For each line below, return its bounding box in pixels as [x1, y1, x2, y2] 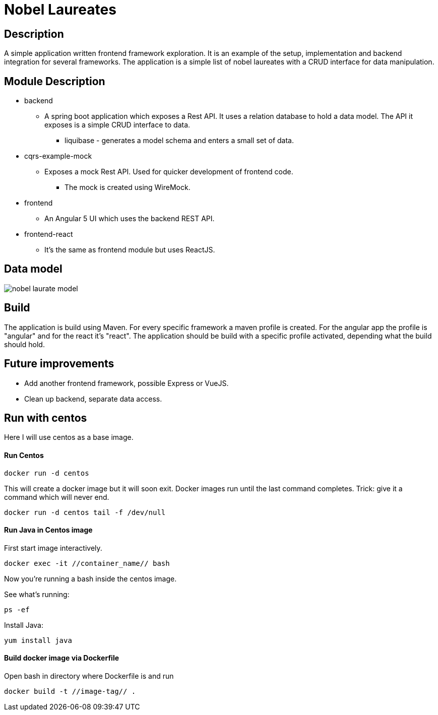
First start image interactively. [4, 543, 102, 552]
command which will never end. [4, 492, 109, 501]
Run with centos [4, 411, 87, 424]
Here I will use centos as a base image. [4, 433, 134, 442]
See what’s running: [4, 590, 70, 599]
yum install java [4, 636, 72, 644]
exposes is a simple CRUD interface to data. [44, 120, 191, 129]
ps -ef [4, 605, 30, 614]
